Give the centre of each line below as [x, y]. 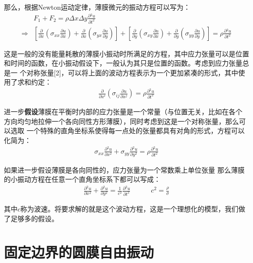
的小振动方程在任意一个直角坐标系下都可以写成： [82, 179]
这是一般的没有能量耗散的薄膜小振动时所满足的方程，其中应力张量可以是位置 [126, 53]
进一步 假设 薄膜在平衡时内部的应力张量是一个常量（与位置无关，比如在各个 [123, 112]
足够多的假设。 [34, 219]
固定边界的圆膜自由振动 [79, 252]
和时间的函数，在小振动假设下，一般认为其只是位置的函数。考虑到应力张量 [123, 63]
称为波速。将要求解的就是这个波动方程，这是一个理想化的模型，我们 [130, 209]
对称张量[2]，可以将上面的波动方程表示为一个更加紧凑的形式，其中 [132, 72]
